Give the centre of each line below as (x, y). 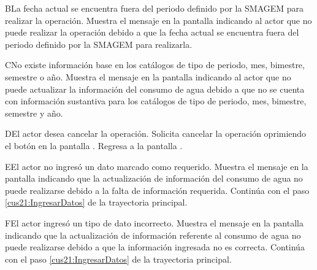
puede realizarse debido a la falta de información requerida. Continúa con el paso (157, 190)
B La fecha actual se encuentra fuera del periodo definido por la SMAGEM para (155, 8)
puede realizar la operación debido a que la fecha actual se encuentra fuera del (152, 32)
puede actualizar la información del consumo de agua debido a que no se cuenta (155, 89)
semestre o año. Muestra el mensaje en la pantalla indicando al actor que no (148, 76)
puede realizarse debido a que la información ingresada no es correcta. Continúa (155, 247)
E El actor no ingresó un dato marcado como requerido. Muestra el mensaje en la (157, 166)
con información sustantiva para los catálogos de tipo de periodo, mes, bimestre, (156, 101)
